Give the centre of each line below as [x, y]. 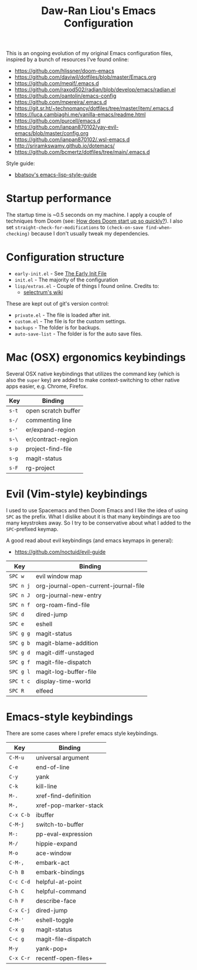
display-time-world [63, 681]
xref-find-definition [64, 796]
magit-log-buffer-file [66, 672]
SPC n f [20, 605]
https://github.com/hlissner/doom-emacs [64, 71]
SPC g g [20, 633]
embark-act [53, 862]
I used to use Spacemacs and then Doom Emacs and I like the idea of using [97, 510]
